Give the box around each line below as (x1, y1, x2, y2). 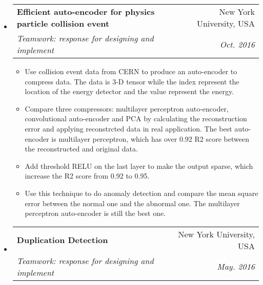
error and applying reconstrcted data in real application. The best (25, 123, 232, 134)
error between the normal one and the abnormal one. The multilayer (25, 198, 240, 208)
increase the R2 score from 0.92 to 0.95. (25, 170, 150, 181)
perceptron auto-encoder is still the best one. (25, 208, 166, 218)
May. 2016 (217, 260, 255, 273)
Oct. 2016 (219, 38, 255, 50)
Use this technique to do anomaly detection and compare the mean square (25, 187, 258, 198)
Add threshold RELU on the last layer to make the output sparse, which (25, 160, 253, 171)
